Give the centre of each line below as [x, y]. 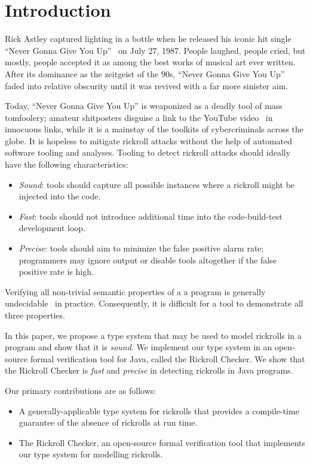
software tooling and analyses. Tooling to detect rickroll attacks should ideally [148, 152]
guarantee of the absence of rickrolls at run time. [108, 422]
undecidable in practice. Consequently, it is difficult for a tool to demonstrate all [154, 303]
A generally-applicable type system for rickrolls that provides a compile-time [159, 410]
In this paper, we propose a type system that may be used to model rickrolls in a [153, 335]
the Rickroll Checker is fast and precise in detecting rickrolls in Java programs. [149, 370]
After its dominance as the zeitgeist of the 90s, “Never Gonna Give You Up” [145, 73]
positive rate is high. [56, 272]
